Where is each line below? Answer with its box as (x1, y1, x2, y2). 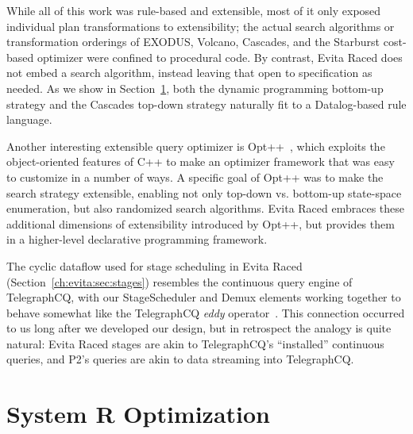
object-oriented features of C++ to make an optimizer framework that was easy (6, 153, 395, 170)
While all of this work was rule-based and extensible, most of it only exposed (6, 2, 381, 18)
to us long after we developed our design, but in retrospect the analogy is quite (6, 320, 392, 336)
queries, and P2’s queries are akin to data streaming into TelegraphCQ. (6, 351, 354, 367)
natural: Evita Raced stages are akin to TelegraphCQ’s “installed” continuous (6, 335, 384, 351)
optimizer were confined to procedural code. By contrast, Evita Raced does (37, 48, 403, 65)
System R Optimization (6, 398, 270, 430)
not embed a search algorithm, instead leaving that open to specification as (6, 64, 372, 81)
